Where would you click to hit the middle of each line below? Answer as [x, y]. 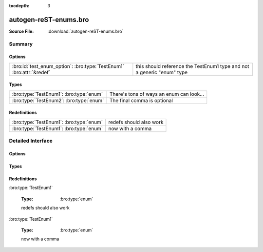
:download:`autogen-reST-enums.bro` [85, 31]
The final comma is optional [141, 100]
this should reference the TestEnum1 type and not [192, 66]
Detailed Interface [31, 141]
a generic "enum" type [161, 72]
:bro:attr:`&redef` [31, 72]
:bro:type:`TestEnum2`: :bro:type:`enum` [58, 100]
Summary [21, 44]
